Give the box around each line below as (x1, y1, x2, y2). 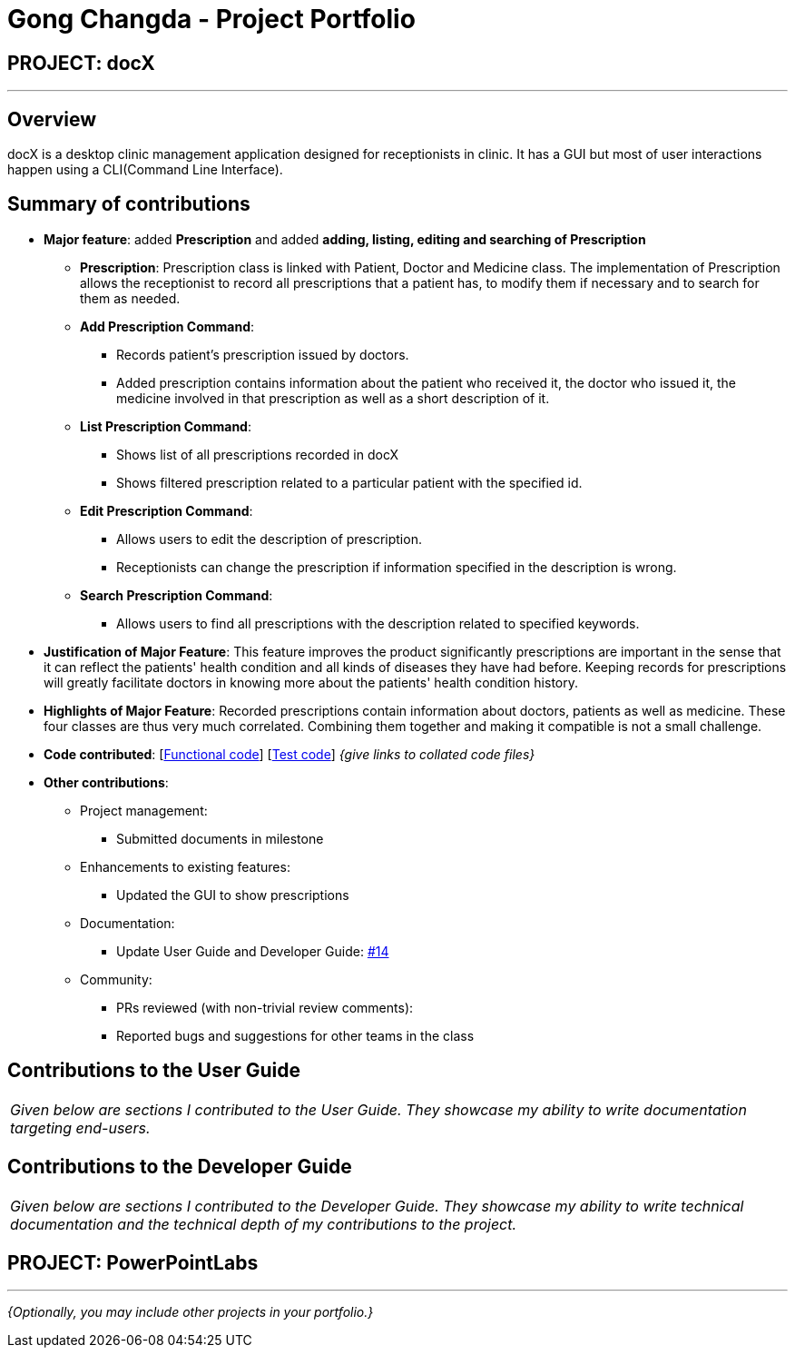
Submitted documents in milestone (116, 830, 324, 846)
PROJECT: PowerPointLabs (7, 1251, 259, 1274)
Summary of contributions (7, 193, 250, 216)
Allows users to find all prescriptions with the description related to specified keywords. (116, 615, 640, 631)
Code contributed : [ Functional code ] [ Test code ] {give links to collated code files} (44, 746, 535, 762)
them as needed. (80, 290, 181, 306)
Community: (80, 971, 152, 987)
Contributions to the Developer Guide (7, 1155, 352, 1179)
